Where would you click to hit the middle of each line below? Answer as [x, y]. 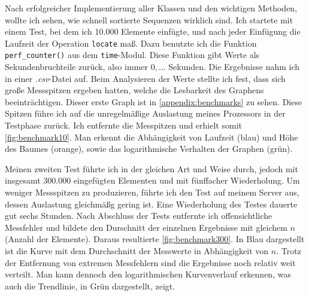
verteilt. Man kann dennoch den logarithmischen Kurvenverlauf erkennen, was [148, 274]
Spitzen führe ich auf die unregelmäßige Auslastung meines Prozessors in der [145, 113]
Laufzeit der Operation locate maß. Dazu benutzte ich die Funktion [131, 43]
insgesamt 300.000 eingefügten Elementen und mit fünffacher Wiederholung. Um [152, 180]
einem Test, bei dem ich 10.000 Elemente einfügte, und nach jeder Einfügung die [153, 31]
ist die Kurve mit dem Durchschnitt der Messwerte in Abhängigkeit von [137, 251]
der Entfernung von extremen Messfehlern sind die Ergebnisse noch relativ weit [150, 262]
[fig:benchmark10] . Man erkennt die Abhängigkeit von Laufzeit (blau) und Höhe [152, 137]
